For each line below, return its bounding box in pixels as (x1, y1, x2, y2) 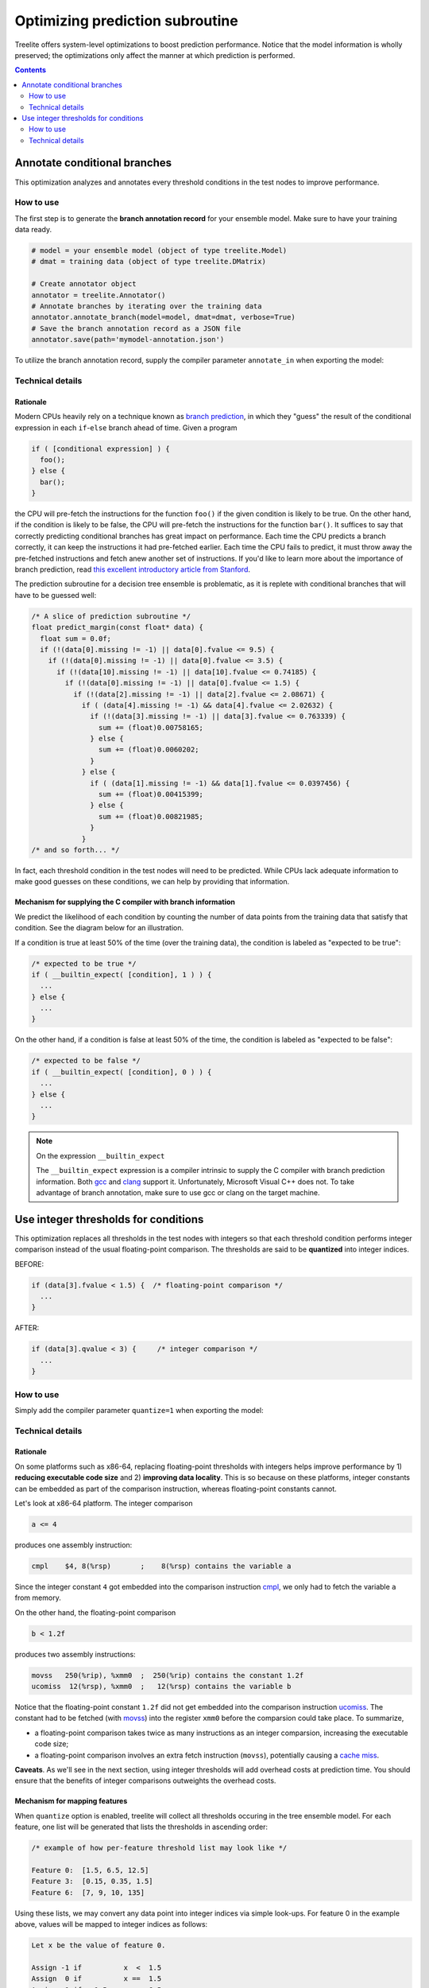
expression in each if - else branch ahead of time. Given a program (14, 422, 238, 433)
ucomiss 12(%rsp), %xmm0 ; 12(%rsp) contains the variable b (31, 1682, 292, 1691)
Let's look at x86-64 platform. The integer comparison (14, 1499, 194, 1508)
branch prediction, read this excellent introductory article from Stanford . (14, 565, 250, 574)
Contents (14, 65, 47, 75)
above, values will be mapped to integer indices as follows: (14, 1920, 208, 1929)
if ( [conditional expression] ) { (31, 444, 170, 453)
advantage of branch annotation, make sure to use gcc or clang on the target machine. (36, 1187, 320, 1197)
